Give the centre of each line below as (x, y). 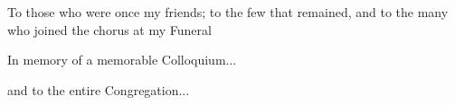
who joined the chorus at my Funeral (109, 29)
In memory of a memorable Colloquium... (122, 60)
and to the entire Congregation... (99, 89)
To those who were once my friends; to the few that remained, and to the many (228, 12)
